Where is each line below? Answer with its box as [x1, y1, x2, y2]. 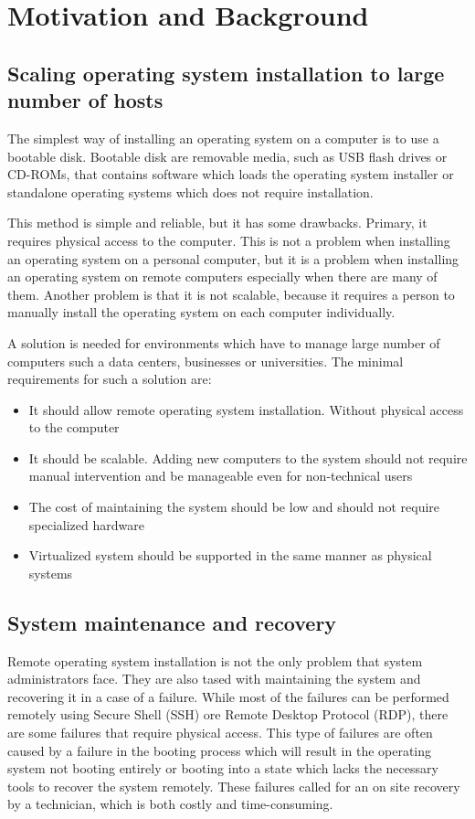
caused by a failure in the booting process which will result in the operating [7, 740, 432, 760]
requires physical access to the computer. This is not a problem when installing [7, 230, 450, 250]
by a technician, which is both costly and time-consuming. [7, 794, 333, 814]
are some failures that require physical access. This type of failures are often [7, 723, 433, 742]
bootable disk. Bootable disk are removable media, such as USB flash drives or [7, 146, 448, 165]
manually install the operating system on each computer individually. [7, 303, 396, 322]
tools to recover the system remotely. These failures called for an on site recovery [7, 776, 460, 795]
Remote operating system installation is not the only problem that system [7, 651, 423, 670]
